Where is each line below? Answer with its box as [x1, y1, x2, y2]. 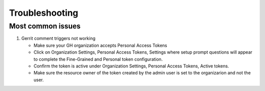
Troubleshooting [9, 7, 79, 18]
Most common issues [9, 22, 81, 30]
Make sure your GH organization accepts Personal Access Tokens [33, 42, 167, 48]
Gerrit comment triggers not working [21, 35, 96, 41]
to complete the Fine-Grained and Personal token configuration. [33, 56, 163, 62]
